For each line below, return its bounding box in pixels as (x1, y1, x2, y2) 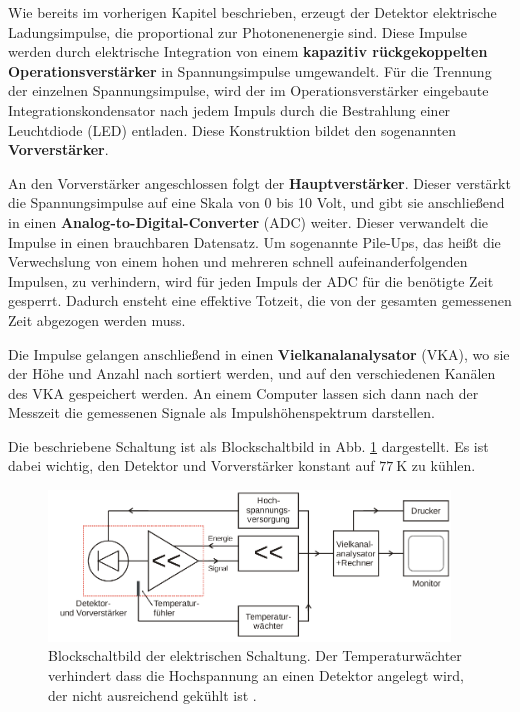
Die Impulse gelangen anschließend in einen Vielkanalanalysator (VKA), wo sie (8, 343, 510, 364)
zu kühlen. (411, 455, 476, 476)
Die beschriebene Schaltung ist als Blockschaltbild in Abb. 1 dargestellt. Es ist (8, 435, 489, 456)
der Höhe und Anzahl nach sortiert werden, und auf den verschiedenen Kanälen (8, 363, 496, 384)
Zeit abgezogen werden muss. (8, 309, 186, 330)
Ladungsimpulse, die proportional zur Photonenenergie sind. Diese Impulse (8, 21, 467, 42)
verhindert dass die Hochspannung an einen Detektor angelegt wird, (48, 664, 464, 685)
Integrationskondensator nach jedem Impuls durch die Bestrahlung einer (8, 99, 451, 120)
